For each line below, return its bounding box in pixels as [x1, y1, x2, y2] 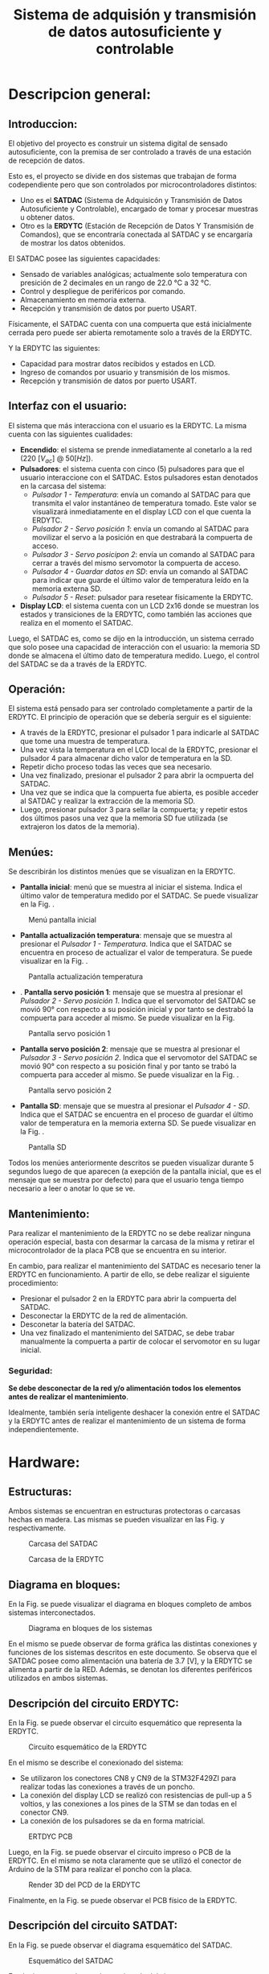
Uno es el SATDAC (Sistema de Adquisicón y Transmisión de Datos [19, 196, 243, 204]
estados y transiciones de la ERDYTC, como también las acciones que [19, 609, 252, 619]
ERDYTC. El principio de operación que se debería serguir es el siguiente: [8, 712, 251, 722]
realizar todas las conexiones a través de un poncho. [19, 1782, 195, 1791]
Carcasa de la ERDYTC [28, 1555, 104, 1564]
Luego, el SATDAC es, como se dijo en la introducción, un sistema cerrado [8, 634, 255, 643]
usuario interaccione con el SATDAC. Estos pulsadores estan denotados [19, 473, 259, 482]
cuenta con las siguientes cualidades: [8, 429, 133, 439]
